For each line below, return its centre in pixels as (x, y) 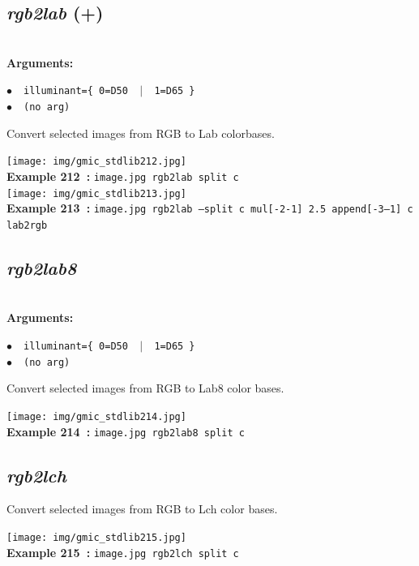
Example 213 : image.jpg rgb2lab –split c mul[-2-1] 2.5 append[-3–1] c (210, 208)
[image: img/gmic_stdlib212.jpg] (96, 162)
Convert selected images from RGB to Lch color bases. (142, 509)
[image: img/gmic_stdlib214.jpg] (96, 416)
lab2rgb (27, 225)
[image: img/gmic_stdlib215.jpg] (96, 537)
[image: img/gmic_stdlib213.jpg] (96, 193)
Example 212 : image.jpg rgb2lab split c (123, 176)
